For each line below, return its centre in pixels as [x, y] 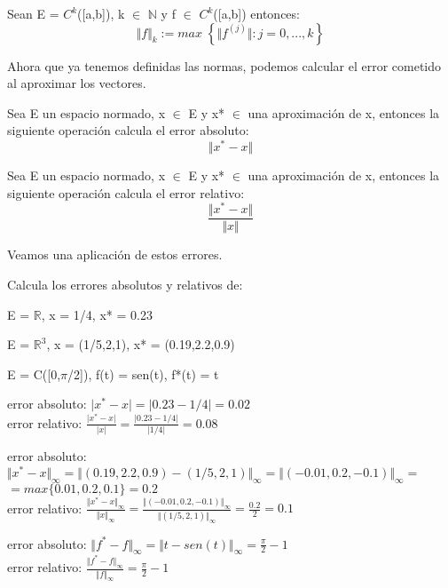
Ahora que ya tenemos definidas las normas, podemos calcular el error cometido [224, 65]
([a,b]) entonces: [256, 13]
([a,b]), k [101, 13]
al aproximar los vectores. [77, 83]
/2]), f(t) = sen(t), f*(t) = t [143, 373]
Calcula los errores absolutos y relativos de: [125, 284]
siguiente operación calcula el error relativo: [126, 192]
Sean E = [33, 13]
